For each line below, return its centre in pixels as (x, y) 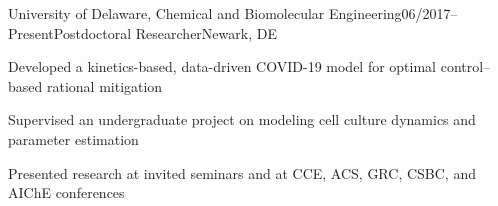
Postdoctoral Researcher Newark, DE (165, 32)
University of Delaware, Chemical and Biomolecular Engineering (205, 13)
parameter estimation (73, 138)
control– (465, 66)
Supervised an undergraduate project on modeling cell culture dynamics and (242, 119)
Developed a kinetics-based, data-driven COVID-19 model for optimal (222, 66)
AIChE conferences (66, 192)
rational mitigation (104, 85)
